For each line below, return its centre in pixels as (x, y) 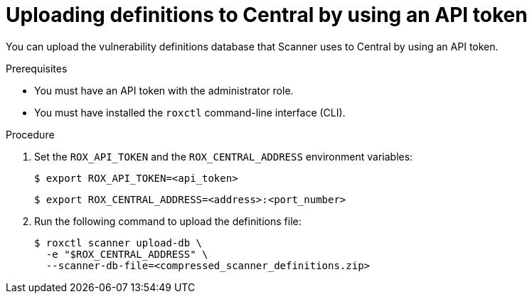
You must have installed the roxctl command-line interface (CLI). (190, 112)
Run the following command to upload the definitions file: (168, 221)
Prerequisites (37, 68)
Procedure (30, 134)
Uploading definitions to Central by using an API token (267, 15)
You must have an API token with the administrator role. (164, 90)
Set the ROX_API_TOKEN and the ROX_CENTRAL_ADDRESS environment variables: (224, 156)
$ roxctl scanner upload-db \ (118, 243)
